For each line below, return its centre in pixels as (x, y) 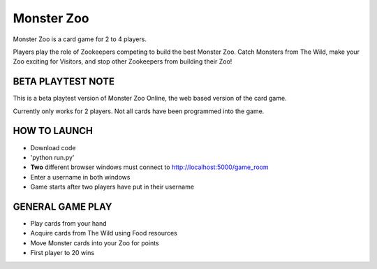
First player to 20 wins (62, 253)
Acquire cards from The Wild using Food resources (104, 233)
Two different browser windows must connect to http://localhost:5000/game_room (149, 167)
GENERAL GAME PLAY (62, 206)
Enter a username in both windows (80, 177)
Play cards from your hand (69, 223)
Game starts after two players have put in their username (112, 187)
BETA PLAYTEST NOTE (64, 81)
